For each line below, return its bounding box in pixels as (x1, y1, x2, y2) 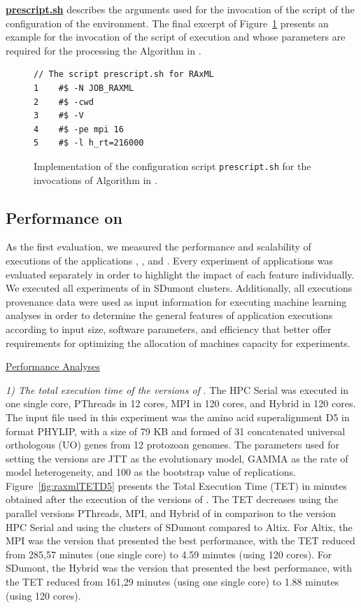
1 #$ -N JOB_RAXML (34, 83, 134, 93)
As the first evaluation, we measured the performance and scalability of (6, 239, 311, 254)
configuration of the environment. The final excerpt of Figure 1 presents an (6, 15, 329, 30)
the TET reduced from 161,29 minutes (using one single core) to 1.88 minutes (6, 574, 339, 589)
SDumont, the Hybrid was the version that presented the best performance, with (6, 560, 352, 575)
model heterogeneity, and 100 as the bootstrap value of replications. (6, 465, 296, 479)
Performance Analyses (6, 359, 100, 374)
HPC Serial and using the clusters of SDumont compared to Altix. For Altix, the (6, 519, 353, 534)
